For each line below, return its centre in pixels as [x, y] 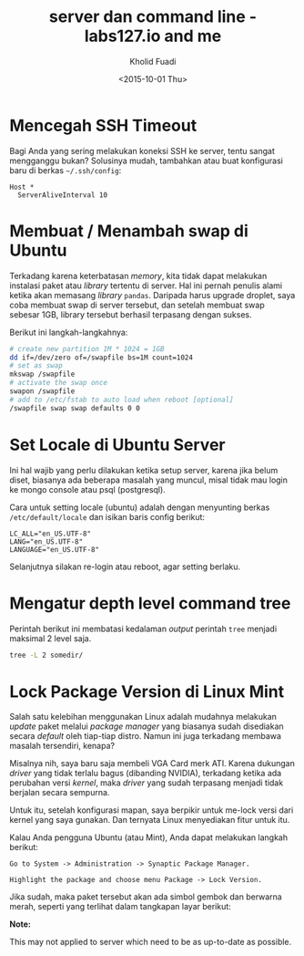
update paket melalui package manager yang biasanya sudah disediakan [147, 726]
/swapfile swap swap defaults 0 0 [75, 408]
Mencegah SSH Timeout [103, 125]
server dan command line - [153, 17]
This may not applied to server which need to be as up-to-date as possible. [151, 942]
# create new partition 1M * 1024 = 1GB [87, 348]
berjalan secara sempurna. [60, 793]
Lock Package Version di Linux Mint [147, 691]
